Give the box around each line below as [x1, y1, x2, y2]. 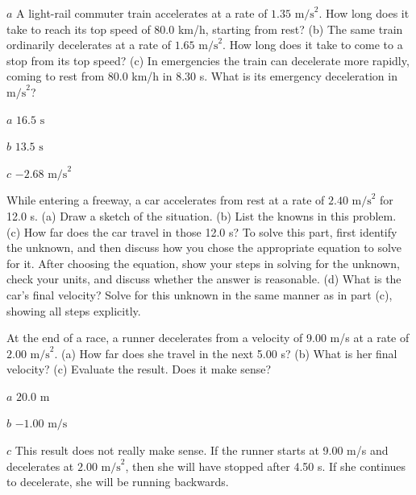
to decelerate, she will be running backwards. [6, 473, 229, 490]
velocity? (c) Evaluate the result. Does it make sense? [6, 361, 272, 377]
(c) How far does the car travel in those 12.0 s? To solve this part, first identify [6, 223, 397, 240]
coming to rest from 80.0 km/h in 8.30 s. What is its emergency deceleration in [6, 68, 397, 85]
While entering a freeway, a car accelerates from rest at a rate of [6, 192, 325, 208]
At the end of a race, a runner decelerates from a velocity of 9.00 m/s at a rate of [6, 329, 410, 346]
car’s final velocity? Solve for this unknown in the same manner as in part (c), [6, 286, 393, 303]
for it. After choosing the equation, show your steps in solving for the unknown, [6, 254, 400, 271]
